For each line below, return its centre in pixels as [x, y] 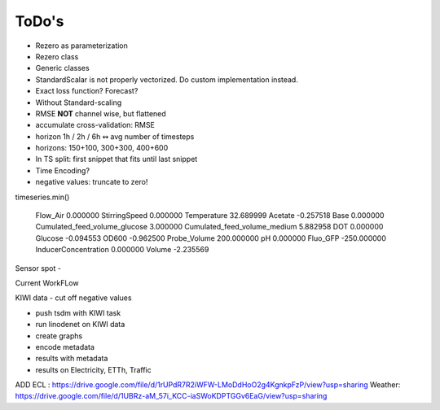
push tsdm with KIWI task [78, 312]
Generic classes [62, 68]
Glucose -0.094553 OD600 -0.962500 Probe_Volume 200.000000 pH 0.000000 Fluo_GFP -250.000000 [211, 238]
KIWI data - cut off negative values [73, 298]
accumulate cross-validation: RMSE [95, 125]
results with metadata [72, 359]
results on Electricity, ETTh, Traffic [93, 369]
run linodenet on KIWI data [80, 325]
